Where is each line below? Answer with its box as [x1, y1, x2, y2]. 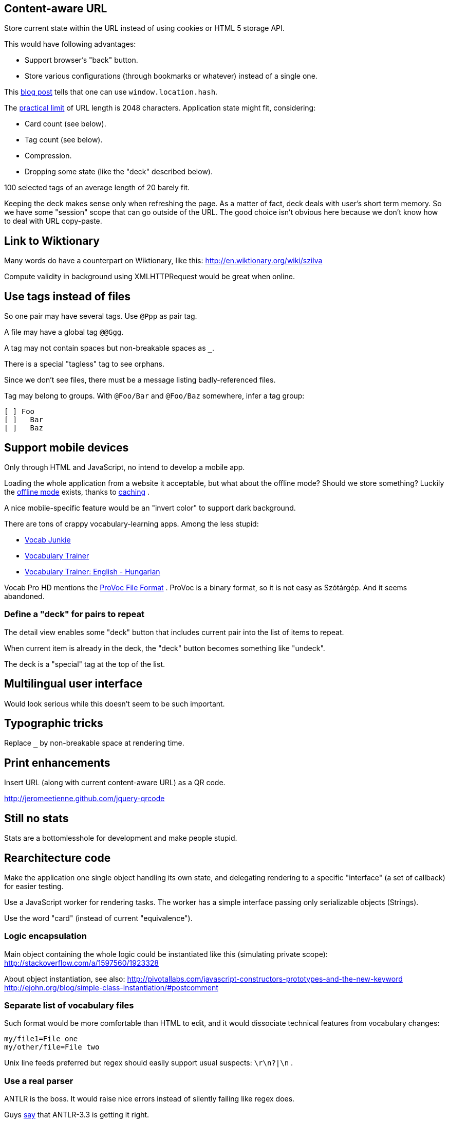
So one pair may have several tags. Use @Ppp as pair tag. [4, 312, 197, 321]
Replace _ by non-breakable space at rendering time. [4, 738, 184, 748]
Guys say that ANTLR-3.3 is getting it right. [4, 1110, 149, 1119]
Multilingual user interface [4, 677, 143, 691]
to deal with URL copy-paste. [4, 216, 102, 226]
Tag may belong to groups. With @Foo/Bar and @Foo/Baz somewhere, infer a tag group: [4, 391, 305, 401]
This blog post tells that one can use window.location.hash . [4, 87, 218, 97]
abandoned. [4, 591, 45, 601]
